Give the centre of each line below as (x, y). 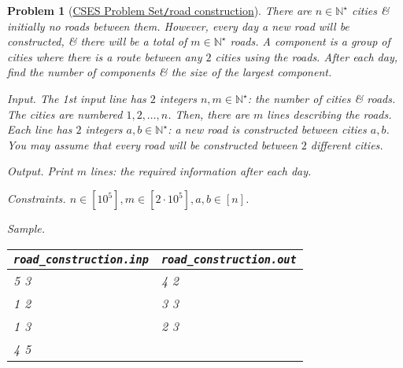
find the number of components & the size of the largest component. (170, 72)
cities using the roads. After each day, (307, 56)
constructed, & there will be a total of (97, 41)
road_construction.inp (81, 259)
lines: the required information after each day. (201, 171)
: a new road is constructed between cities (267, 129)
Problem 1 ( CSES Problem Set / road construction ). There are (159, 10)
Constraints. (37, 198)
